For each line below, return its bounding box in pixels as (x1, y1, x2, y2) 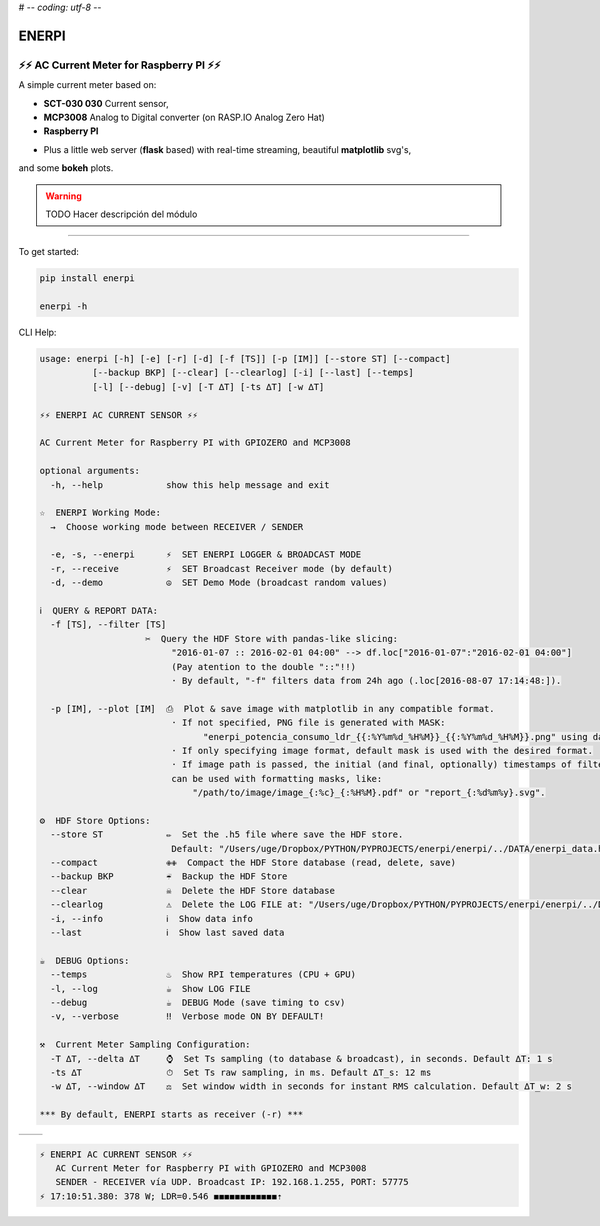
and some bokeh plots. (18, 162, 114, 174)
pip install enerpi (39, 273, 135, 284)
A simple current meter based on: (18, 79, 157, 91)
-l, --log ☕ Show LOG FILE (50, 983, 251, 994)
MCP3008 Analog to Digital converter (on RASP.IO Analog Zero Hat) (43, 111, 325, 123)
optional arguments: (39, 465, 140, 477)
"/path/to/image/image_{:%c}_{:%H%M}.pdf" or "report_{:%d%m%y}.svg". (192, 787, 546, 799)
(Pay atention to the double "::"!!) (171, 661, 357, 672)
